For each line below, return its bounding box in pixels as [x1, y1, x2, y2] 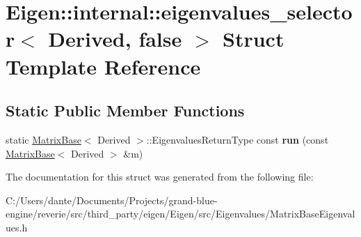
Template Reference [6, 52, 201, 80]
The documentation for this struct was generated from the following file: [6, 169, 314, 184]
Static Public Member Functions [6, 100, 245, 121]
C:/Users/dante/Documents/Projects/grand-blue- [6, 192, 218, 207]
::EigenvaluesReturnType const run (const [146, 132, 329, 146]
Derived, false [48, 24, 182, 53]
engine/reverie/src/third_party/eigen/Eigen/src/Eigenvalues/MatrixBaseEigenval [6, 206, 355, 221]
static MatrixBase [6, 132, 81, 146]
